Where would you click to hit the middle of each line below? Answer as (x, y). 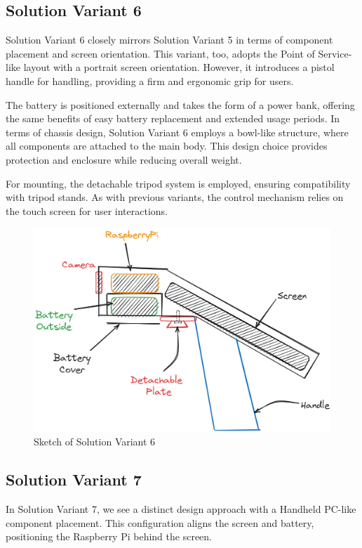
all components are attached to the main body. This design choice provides (167, 146)
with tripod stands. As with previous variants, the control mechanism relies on (175, 197)
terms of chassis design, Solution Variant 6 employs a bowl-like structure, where (177, 132)
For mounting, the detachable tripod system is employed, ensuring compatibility (178, 183)
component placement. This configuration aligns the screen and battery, (160, 522)
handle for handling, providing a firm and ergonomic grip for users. (150, 80)
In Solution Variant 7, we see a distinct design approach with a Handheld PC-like (181, 508)
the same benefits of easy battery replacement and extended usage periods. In (173, 118)
